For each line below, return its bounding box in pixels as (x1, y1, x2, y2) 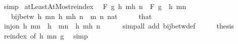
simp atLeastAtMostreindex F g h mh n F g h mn (4, 1, 186, 11)
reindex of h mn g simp (4, 30, 88, 40)
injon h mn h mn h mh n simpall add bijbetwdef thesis (4, 20, 234, 31)
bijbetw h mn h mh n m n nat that (11, 10, 152, 21)
